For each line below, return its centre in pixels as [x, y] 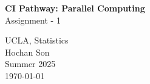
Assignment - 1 [33, 20]
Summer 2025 [30, 64]
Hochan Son [27, 52]
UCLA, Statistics [37, 40]
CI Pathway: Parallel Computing [75, 8]
